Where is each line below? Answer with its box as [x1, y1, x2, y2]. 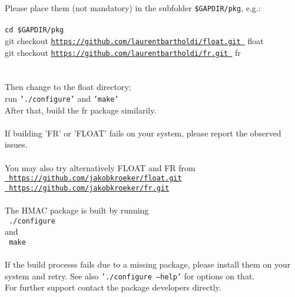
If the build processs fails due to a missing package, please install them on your [5, 258, 291, 271]
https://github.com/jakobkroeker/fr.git [9, 183, 170, 192]
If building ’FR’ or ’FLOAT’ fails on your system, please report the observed [5, 126, 281, 139]
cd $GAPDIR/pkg [5, 26, 64, 35]
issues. [5, 138, 28, 151]
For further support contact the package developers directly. [5, 281, 221, 293]
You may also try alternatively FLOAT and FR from [5, 161, 195, 173]
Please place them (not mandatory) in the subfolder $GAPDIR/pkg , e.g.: [5, 2, 261, 14]
